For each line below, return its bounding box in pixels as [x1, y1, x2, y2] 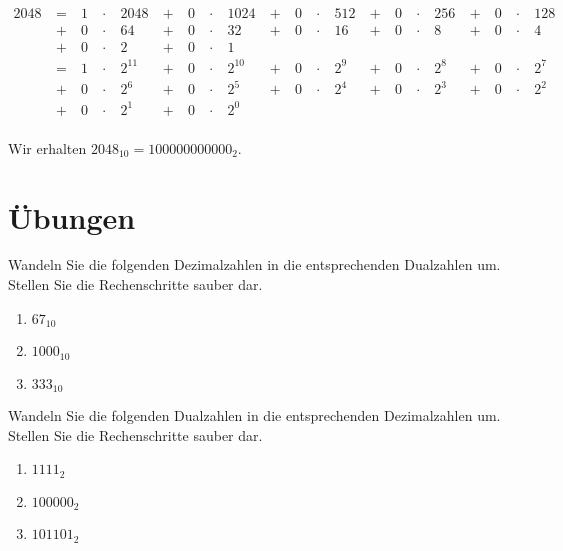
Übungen [8, 196, 136, 237]
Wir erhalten [8, 137, 87, 158]
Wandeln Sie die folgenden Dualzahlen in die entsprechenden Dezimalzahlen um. [8, 404, 501, 425]
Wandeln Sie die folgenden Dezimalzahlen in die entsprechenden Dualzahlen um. [8, 254, 501, 275]
